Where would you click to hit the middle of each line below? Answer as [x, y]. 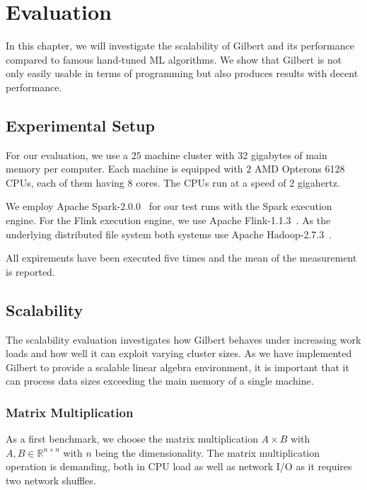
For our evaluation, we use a [67, 154]
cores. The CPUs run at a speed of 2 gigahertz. [238, 182]
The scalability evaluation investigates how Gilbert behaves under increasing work [183, 339]
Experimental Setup [80, 125]
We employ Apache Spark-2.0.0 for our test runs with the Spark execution [169, 206]
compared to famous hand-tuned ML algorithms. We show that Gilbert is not [174, 59]
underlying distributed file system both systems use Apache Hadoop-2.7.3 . [169, 234]
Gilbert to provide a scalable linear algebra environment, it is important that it [177, 367]
